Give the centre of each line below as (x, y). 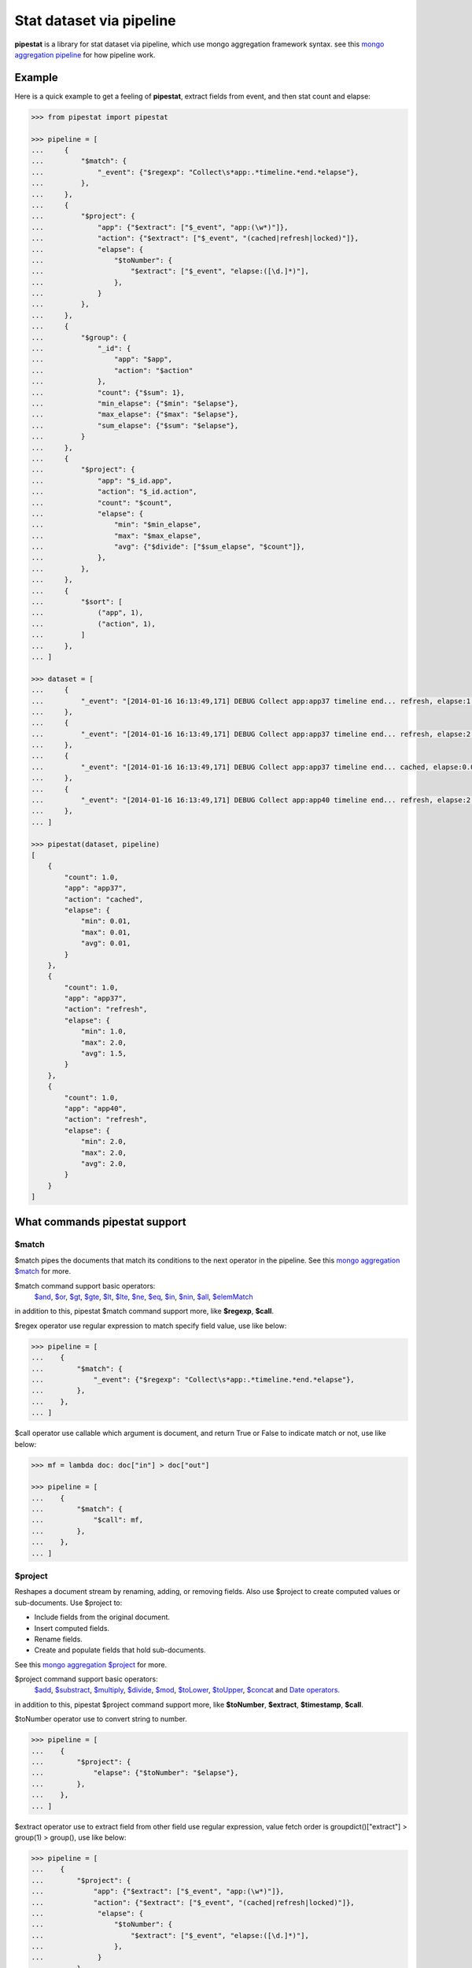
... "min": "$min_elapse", (116, 525)
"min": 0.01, (106, 921)
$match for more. (43, 1271)
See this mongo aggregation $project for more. (91, 1664)
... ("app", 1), (87, 613)
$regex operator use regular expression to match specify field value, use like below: (151, 1326)
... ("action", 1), (94, 623)
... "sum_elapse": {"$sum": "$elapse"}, (135, 425)
